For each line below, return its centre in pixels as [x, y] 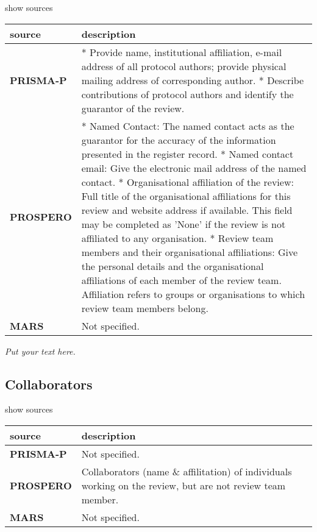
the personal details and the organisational [173, 266]
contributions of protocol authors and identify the [187, 94]
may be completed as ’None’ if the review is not [183, 224]
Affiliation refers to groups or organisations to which [193, 294]
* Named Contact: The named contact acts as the [188, 126]
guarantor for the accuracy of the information [179, 140]
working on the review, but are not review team [183, 485]
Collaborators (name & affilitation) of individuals [187, 471]
